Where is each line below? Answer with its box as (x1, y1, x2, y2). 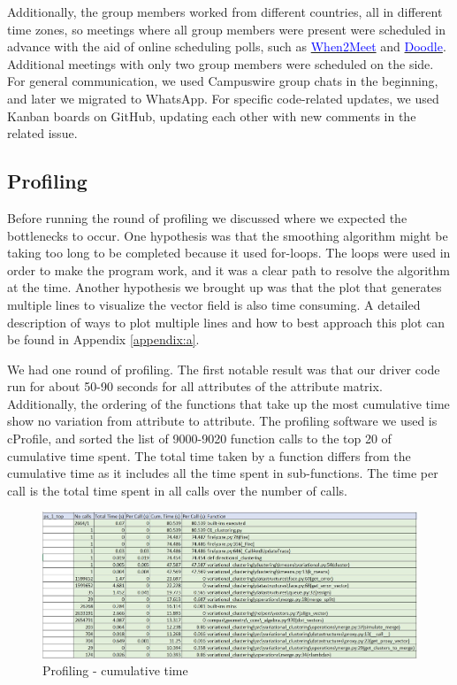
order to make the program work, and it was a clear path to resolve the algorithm (7, 260, 450, 279)
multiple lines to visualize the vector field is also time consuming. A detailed (7, 295, 421, 313)
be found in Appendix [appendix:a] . (7, 330, 200, 349)
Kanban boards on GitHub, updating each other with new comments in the (7, 106, 416, 125)
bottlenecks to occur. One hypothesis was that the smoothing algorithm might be (7, 226, 448, 244)
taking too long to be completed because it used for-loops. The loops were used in (7, 243, 451, 262)
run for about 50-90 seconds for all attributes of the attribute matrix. (7, 377, 383, 396)
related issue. (7, 124, 78, 142)
